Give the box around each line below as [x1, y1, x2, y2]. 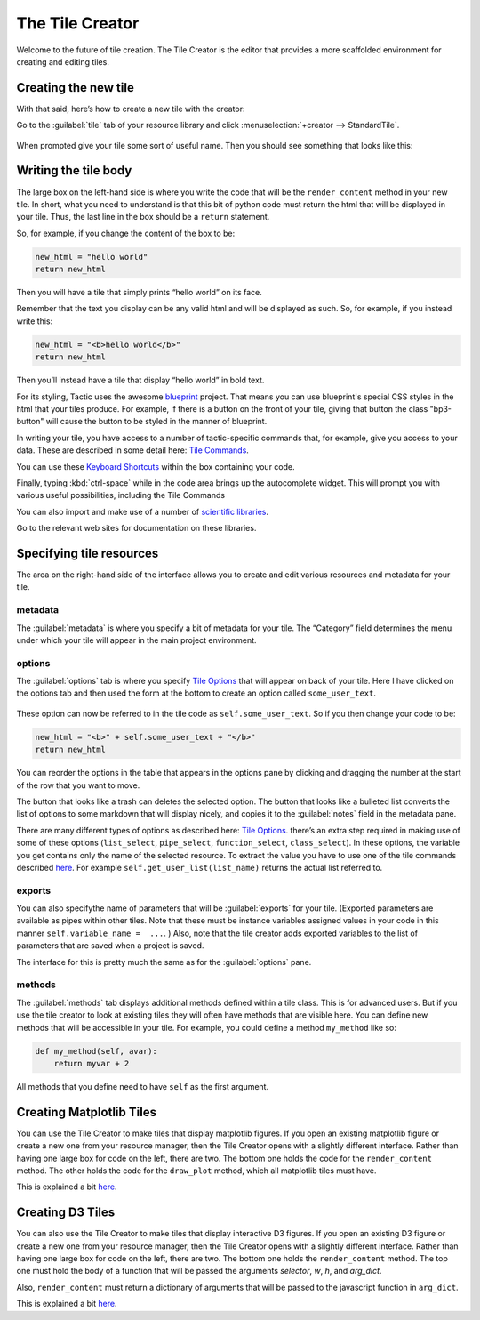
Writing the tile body [16, 163, 132, 178]
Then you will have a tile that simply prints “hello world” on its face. [16, 287, 262, 298]
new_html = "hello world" [35, 252, 148, 262]
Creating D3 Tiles [16, 1205, 116, 1220]
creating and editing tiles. [16, 56, 110, 67]
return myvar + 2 [53, 1058, 130, 1068]
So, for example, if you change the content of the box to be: [16, 228, 236, 238]
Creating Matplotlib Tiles [16, 1104, 157, 1120]
